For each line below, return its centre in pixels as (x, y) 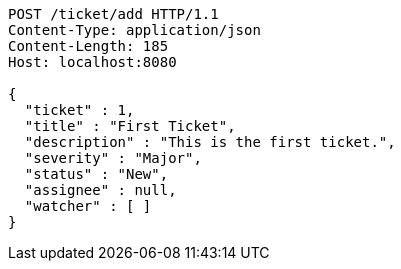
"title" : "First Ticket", (130, 126)
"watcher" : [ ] (88, 206)
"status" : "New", (96, 174)
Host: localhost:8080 (92, 62)
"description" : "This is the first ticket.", (210, 142)
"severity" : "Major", (113, 158)
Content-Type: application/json (134, 30)
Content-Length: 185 (88, 46)
